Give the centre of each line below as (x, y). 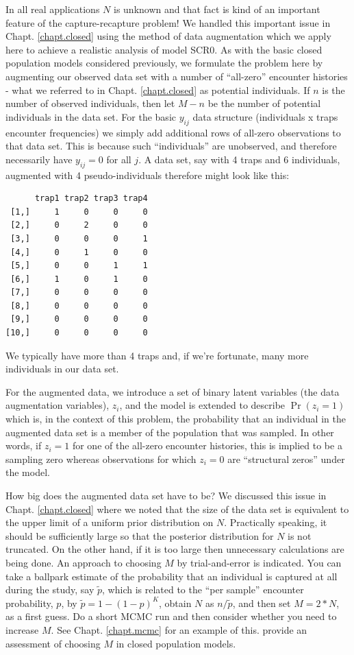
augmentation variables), (58, 405)
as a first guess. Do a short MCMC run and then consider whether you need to (171, 616)
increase (22, 629)
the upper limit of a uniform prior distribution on (110, 522)
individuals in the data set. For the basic (91, 116)
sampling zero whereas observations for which (101, 458)
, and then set (262, 603)
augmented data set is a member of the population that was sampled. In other (170, 432)
